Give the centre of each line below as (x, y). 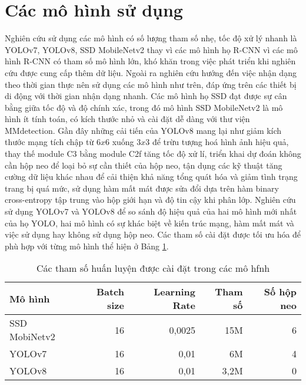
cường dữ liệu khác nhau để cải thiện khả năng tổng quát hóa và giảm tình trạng (151, 177)
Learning (174, 292)
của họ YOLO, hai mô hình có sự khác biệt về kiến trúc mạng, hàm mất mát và (149, 223)
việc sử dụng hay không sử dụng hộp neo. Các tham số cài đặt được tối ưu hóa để (153, 234)
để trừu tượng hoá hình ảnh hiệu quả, (220, 142)
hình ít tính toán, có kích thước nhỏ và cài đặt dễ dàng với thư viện (127, 119)
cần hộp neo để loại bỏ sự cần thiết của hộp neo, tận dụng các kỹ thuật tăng (144, 165)
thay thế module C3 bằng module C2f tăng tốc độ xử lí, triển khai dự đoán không (153, 154)
